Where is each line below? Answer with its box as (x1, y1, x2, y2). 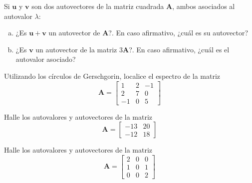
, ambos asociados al (172, 1, 235, 11)
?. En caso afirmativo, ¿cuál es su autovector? (108, 27, 248, 38)
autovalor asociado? (15, 54, 76, 64)
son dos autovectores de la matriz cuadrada (31, 1, 164, 11)
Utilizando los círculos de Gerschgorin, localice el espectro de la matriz (4, 70, 221, 81)
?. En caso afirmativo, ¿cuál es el (129, 44, 230, 54)
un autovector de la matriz (35, 44, 117, 54)
